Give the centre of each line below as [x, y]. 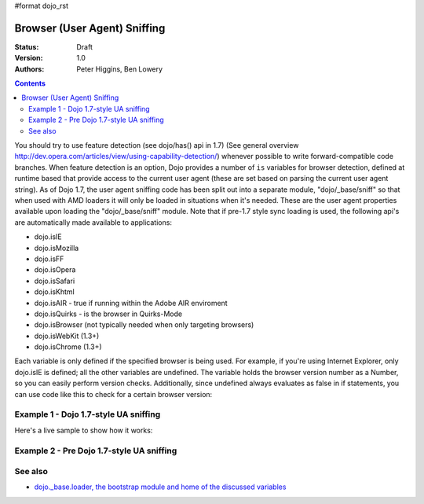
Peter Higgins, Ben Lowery [120, 69]
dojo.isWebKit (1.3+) [67, 336]
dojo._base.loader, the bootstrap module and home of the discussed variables [160, 487]
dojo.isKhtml [54, 292]
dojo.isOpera [55, 270]
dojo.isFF [49, 259]
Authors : [29, 69]
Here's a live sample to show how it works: [84, 430]
